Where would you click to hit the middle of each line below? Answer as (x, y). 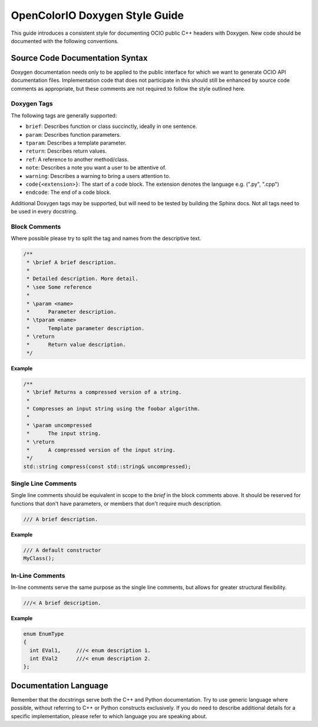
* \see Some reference (59, 287)
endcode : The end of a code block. (68, 192)
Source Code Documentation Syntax (79, 58)
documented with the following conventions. (65, 41)
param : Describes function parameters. (73, 134)
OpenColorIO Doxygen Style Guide (97, 15)
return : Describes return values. (66, 151)
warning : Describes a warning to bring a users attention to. (98, 176)
